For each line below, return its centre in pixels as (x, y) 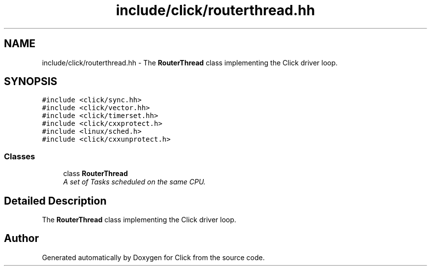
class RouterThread (95, 174)
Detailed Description (55, 201)
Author (21, 239)
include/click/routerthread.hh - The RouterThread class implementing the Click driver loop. (190, 62)
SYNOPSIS (31, 82)
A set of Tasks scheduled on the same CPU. (134, 182)
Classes (20, 156)
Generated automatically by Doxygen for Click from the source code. (154, 257)
